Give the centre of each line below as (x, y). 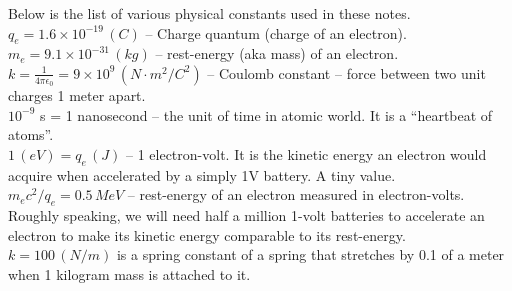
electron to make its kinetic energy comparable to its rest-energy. (207, 234)
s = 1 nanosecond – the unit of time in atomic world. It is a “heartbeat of (266, 114)
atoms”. (31, 134)
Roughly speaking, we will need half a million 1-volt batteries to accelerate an (246, 215)
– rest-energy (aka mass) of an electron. (277, 53)
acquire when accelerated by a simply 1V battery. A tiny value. (202, 174)
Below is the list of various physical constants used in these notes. (209, 13)
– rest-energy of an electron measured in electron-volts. (296, 194)
